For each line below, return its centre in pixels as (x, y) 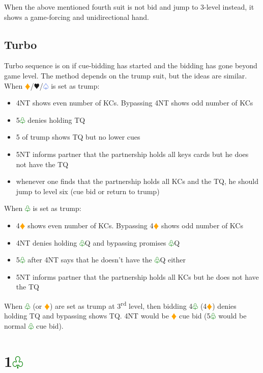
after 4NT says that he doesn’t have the (90, 260)
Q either (173, 260)
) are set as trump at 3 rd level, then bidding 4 (121, 305)
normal (15, 325)
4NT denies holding (47, 242)
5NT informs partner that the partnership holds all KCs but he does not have (137, 276)
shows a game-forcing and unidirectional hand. (77, 17)
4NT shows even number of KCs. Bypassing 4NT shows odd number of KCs (135, 103)
